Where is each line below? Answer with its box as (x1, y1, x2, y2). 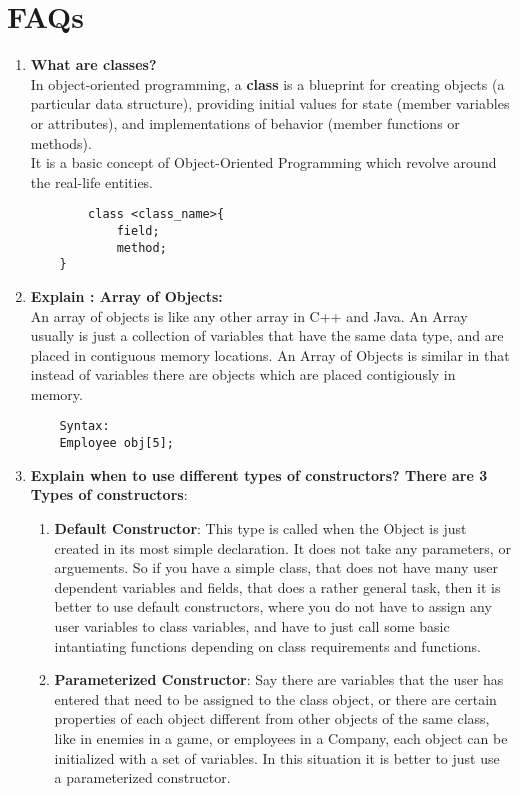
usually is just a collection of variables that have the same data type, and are (30, 325, 504, 346)
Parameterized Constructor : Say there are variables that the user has (54, 669, 504, 690)
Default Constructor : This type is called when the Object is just (54, 517, 467, 538)
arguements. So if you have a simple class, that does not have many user (54, 557, 499, 578)
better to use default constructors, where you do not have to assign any (54, 596, 492, 617)
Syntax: (59, 419, 110, 434)
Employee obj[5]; (59, 436, 174, 451)
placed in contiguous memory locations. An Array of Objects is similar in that (30, 344, 510, 365)
